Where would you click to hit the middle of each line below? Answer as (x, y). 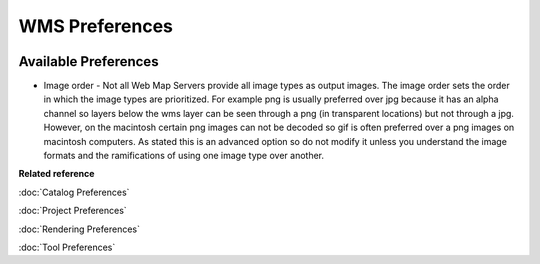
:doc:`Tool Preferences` (67, 247)
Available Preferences (88, 61)
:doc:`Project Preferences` (72, 211)
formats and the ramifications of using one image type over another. (184, 156)
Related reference (56, 174)
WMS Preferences (96, 26)
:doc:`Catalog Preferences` (74, 192)
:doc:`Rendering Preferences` (79, 229)
